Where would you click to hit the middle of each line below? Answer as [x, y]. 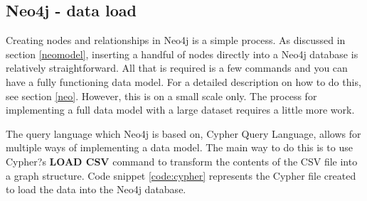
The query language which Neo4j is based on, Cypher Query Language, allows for [183, 133]
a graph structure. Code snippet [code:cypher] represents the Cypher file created [181, 175]
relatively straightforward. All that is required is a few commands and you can [177, 68]
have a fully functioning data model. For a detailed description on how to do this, [183, 81]
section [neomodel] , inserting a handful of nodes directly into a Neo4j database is [182, 54]
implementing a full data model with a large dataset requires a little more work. [180, 110]
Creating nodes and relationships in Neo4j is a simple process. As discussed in [176, 40]
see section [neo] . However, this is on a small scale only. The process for [161, 96]
